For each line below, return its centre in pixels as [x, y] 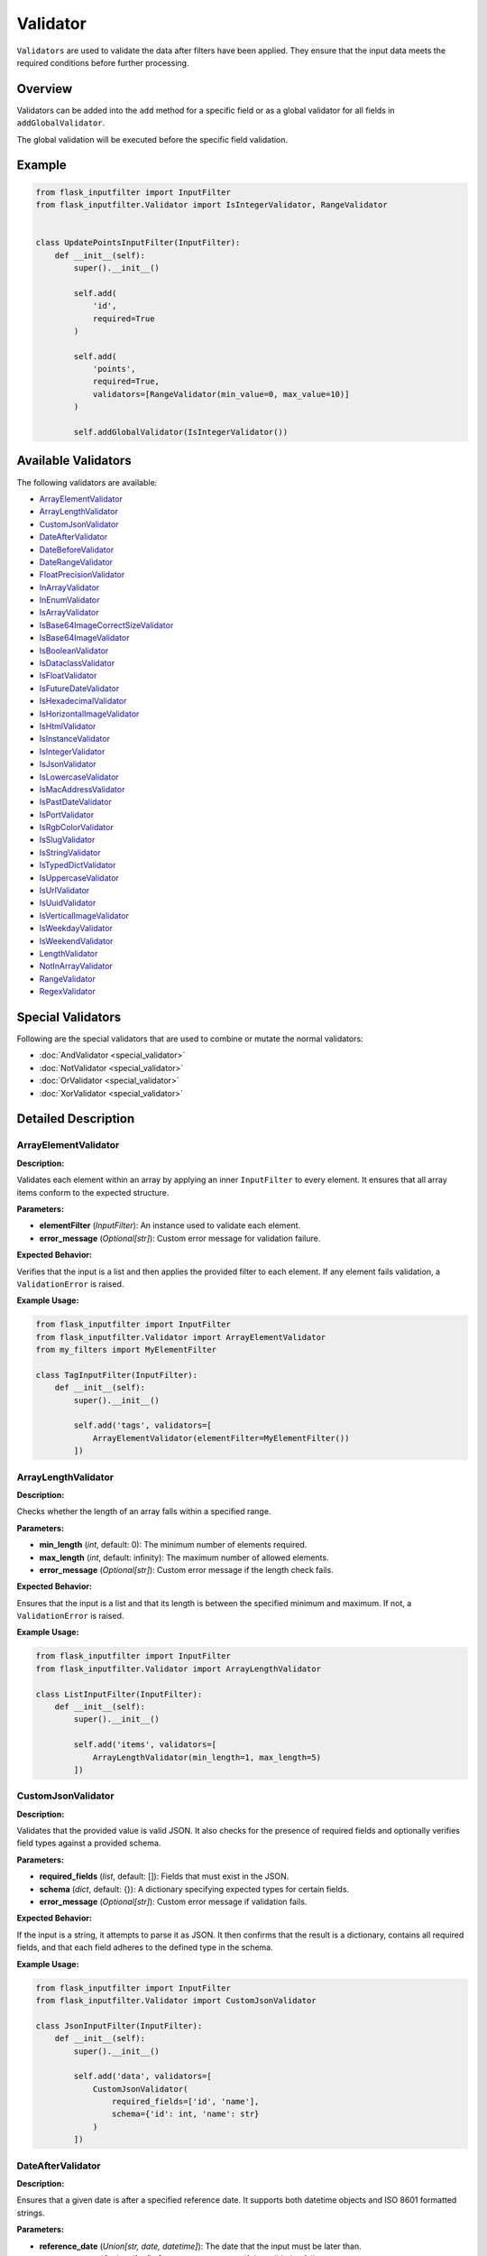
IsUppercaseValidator [79, 878]
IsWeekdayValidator [76, 929]
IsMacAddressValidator [82, 789]
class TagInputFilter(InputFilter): [117, 1375]
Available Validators [74, 461]
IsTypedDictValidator [78, 865]
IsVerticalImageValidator [84, 915]
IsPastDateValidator [75, 802]
